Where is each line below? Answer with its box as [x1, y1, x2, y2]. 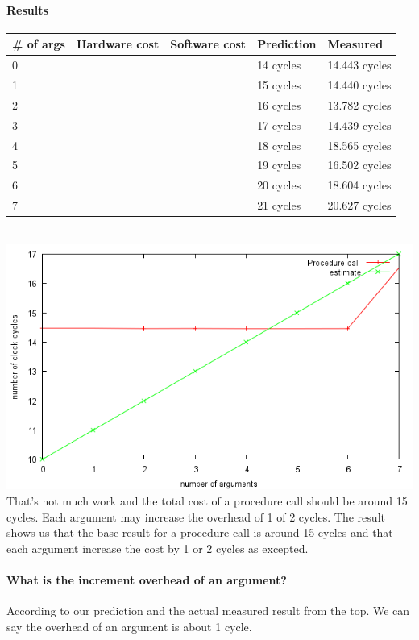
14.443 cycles [327, 56, 392, 73]
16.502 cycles [327, 156, 392, 173]
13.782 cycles [327, 96, 392, 113]
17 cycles [257, 116, 301, 133]
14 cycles [257, 56, 301, 73]
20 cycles [257, 177, 301, 193]
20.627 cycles [327, 197, 392, 214]
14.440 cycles [327, 76, 392, 93]
